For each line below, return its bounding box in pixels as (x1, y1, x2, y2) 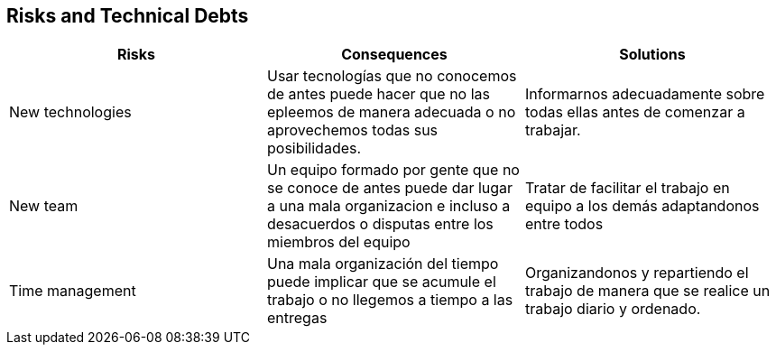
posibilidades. (266, 139, 362, 158)
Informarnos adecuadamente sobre (524, 85, 765, 104)
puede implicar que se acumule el (266, 273, 496, 292)
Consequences (341, 45, 448, 64)
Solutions (619, 45, 686, 64)
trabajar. (524, 121, 581, 140)
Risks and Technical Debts (6, 5, 249, 27)
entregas (266, 309, 328, 328)
